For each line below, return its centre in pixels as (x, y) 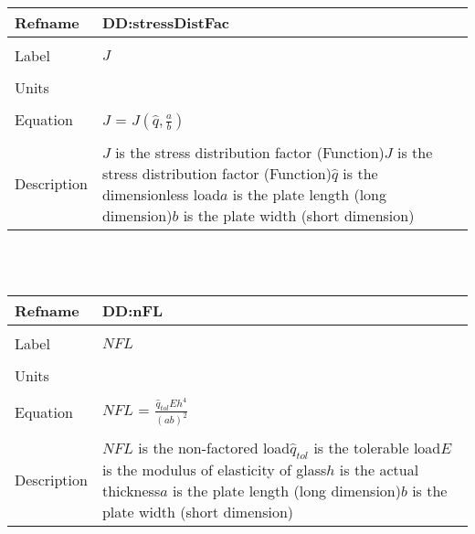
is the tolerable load (377, 448)
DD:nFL (132, 310)
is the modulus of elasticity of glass (214, 470)
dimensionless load (161, 194)
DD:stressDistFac (166, 22)
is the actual (379, 470)
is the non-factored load (214, 448)
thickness (131, 491)
